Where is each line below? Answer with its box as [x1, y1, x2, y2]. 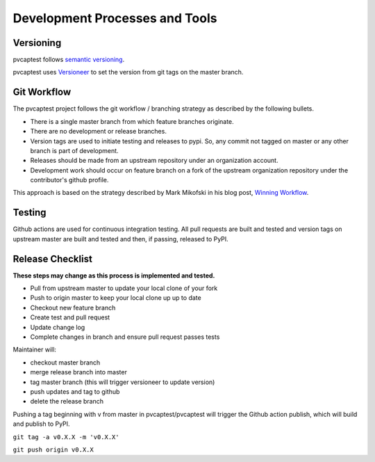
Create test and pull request [30, 313, 110, 321]
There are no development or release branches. [30, 127, 167, 136]
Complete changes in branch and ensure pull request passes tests [30, 333, 220, 341]
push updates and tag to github [30, 387, 120, 396]
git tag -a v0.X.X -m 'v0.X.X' [12, 433, 119, 441]
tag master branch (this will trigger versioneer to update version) [30, 378, 215, 386]
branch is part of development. [30, 146, 119, 154]
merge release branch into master [30, 368, 128, 376]
